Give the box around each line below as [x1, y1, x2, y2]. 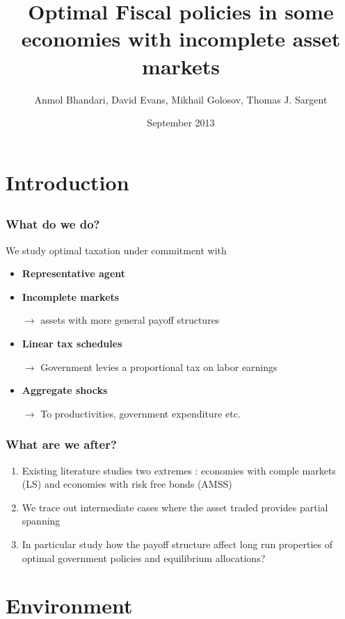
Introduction [6, 167, 129, 196]
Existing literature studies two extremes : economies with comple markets [22, 463, 336, 477]
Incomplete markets [22, 289, 120, 304]
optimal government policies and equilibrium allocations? [22, 550, 266, 565]
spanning [22, 513, 61, 528]
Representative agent [22, 266, 126, 281]
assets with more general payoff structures [40, 313, 220, 327]
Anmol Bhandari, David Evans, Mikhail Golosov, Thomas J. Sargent [34, 92, 328, 106]
